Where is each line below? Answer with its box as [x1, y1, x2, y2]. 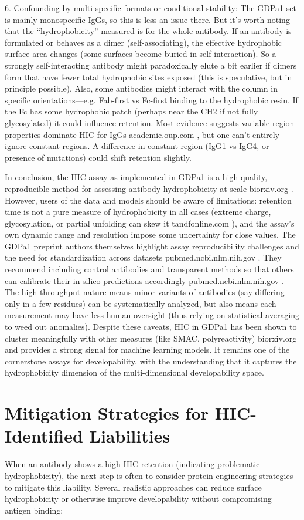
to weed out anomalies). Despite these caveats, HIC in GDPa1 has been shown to [5, 320, 297, 333]
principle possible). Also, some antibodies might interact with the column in [5, 82, 278, 94]
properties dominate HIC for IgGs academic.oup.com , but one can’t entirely [5, 128, 280, 140]
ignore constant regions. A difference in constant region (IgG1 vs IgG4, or [5, 140, 269, 152]
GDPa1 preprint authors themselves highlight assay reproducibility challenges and [5, 239, 299, 252]
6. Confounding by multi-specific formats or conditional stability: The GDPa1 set [5, 2, 296, 13]
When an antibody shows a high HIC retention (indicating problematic [5, 458, 260, 470]
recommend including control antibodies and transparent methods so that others [5, 263, 294, 275]
